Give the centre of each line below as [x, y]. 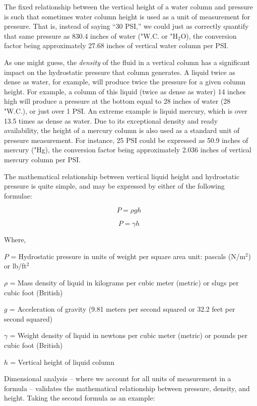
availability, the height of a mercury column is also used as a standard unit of [122, 130]
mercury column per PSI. [42, 159]
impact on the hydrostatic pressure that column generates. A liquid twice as [120, 72]
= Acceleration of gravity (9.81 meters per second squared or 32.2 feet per [122, 309]
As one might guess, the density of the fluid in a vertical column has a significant [127, 62]
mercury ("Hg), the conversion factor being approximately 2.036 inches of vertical [128, 150]
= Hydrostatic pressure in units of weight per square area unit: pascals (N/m [128, 256]
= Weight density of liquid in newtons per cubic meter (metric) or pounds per [128, 335]
